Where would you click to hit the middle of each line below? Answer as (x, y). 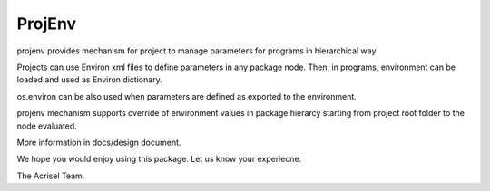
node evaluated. (47, 126)
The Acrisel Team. (51, 176)
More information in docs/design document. (99, 142)
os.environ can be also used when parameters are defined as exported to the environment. (187, 96)
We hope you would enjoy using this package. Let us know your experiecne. (159, 159)
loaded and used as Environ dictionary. (89, 80)
